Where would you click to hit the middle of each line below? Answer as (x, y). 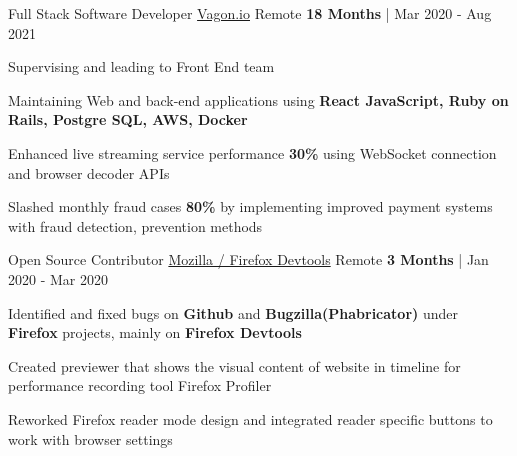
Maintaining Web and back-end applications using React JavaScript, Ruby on (258, 99)
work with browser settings (90, 438)
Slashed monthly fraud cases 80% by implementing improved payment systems (250, 206)
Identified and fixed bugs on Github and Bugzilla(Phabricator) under (233, 312)
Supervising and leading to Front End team (141, 66)
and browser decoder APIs (89, 172)
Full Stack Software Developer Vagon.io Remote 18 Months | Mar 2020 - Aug (250, 13)
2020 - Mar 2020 (58, 278)
